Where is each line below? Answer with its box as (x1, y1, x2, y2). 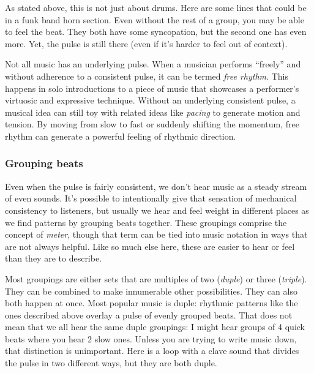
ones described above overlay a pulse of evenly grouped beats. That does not (5, 308, 293, 321)
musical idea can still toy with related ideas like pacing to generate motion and (5, 105, 301, 118)
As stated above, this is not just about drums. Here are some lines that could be (5, 1, 307, 13)
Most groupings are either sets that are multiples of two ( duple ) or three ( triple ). (5, 272, 307, 285)
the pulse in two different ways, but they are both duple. (5, 356, 217, 369)
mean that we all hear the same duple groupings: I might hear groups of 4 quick (5, 320, 305, 333)
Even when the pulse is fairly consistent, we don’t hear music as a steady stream (5, 179, 307, 192)
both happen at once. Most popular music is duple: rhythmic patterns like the (5, 296, 298, 309)
